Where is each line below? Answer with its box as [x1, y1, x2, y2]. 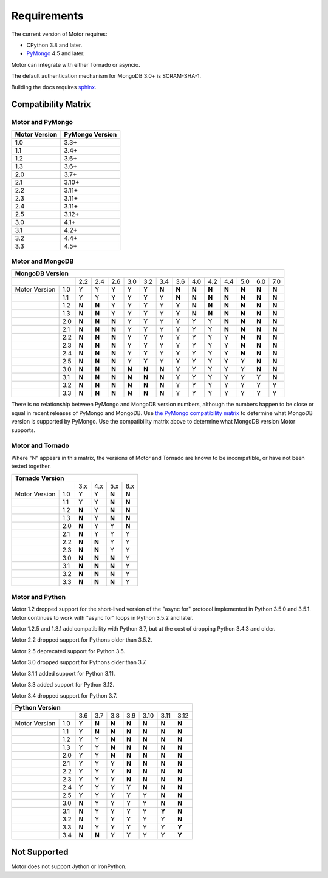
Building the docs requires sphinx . [11, 83, 97, 91]
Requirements [11, 9, 84, 22]
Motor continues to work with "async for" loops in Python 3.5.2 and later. [11, 614, 194, 621]
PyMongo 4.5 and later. [26, 50, 85, 57]
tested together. [11, 462, 52, 470]
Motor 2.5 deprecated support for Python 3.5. [11, 647, 126, 654]
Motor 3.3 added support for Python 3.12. [11, 681, 115, 688]
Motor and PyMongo [11, 118, 73, 126]
